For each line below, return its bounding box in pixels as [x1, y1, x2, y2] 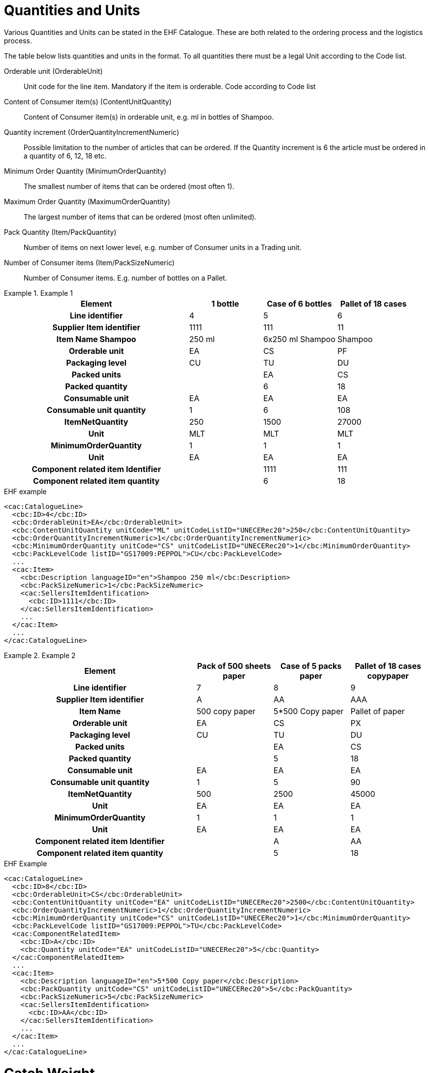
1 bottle [211, 298, 239, 309]
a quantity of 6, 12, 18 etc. [24, 151, 107, 160]
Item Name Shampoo [56, 334, 136, 344]
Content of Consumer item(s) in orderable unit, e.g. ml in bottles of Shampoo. [24, 112, 274, 121]
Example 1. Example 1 [4, 288, 73, 297]
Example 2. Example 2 [4, 651, 76, 660]
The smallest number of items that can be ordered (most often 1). [24, 182, 235, 190]
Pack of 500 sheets [197, 661, 271, 671]
